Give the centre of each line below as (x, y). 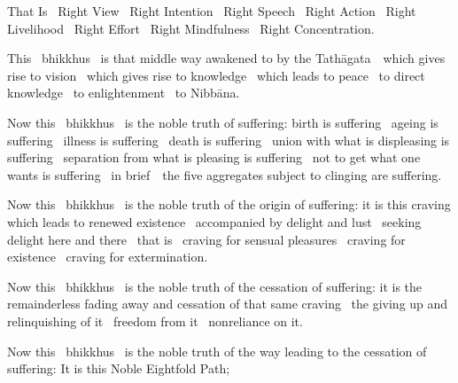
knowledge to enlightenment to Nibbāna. (124, 93)
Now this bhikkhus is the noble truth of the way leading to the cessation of (217, 351)
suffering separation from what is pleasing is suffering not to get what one (214, 157)
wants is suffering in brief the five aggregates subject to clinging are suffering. (225, 174)
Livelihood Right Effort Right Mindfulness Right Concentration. (191, 28)
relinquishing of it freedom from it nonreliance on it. (155, 320)
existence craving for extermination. (108, 257)
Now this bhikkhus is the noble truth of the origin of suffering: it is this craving (229, 204)
